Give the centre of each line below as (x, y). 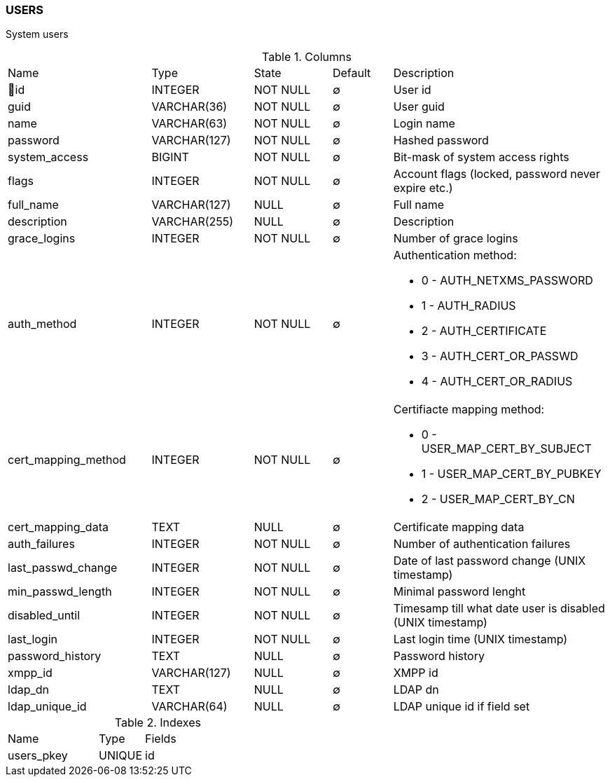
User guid (419, 107)
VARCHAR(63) (189, 124)
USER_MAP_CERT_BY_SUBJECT (506, 449)
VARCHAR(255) (193, 222)
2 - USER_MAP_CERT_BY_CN (498, 499)
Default (352, 73)
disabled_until (44, 616)
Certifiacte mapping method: (469, 410)
